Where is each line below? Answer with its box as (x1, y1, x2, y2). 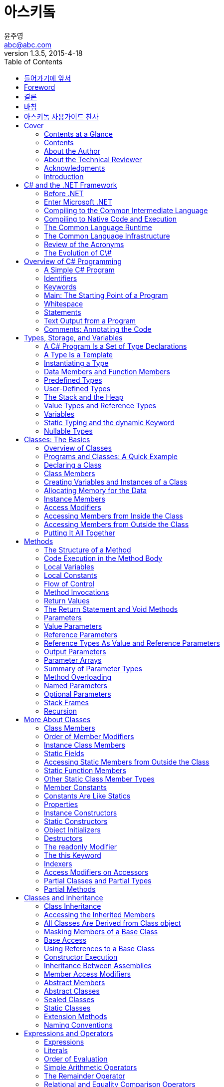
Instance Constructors (44, 808, 117, 817)
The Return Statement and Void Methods (44, 604, 178, 613)
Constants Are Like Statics (44, 791, 131, 800)
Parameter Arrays (44, 655, 102, 664)
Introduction (44, 172, 84, 181)
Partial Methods (44, 884, 96, 893)
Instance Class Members (44, 740, 125, 749)
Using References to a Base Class (44, 944, 155, 953)
